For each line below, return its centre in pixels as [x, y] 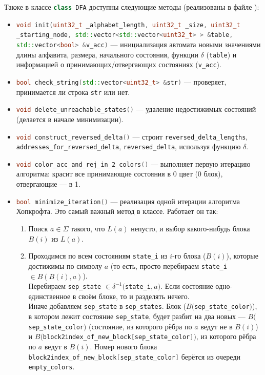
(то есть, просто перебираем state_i [169, 265]
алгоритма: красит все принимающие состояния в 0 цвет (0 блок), [119, 174]
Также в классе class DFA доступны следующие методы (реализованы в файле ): [132, 7]
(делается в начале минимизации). [70, 119]
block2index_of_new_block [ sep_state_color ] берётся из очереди [134, 356]
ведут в [56, 347]
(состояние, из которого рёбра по [140, 326]
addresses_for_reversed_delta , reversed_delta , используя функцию [128, 146]
